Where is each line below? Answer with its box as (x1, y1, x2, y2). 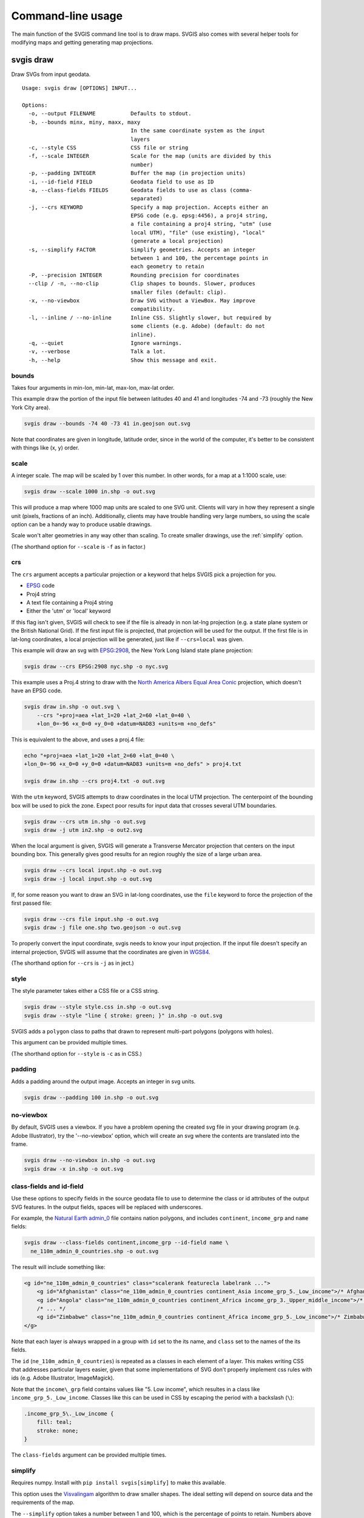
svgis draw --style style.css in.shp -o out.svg (24, 1004, 172, 1010)
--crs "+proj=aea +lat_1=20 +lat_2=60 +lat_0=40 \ (36, 712, 190, 719)
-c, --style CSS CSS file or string (28, 144, 189, 151)
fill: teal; (36, 1418, 73, 1426)
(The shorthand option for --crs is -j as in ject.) (11, 959, 135, 967)
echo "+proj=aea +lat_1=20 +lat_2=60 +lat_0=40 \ (24, 752, 175, 759)
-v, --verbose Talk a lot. (28, 348, 166, 355)
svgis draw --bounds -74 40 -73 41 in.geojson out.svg (24, 420, 190, 427)
